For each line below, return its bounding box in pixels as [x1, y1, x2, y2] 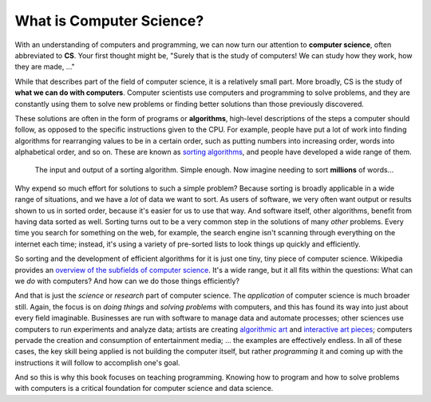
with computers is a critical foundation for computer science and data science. [14, 384, 274, 393]
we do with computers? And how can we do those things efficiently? [14, 276, 239, 286]
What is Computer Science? [14, 12, 204, 30]
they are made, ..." [14, 62, 75, 72]
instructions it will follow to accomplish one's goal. [14, 357, 180, 367]
